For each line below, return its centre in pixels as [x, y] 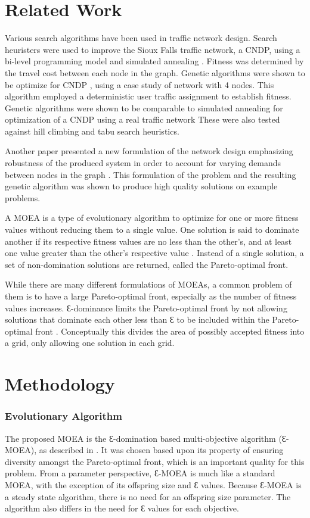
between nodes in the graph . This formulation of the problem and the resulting [151, 174]
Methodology [60, 384]
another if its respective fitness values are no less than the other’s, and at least [148, 241]
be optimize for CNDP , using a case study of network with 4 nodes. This [139, 84]
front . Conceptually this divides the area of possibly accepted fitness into [170, 331]
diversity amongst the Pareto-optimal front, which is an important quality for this [155, 461]
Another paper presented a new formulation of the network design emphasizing [149, 151]
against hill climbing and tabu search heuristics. [92, 131]
